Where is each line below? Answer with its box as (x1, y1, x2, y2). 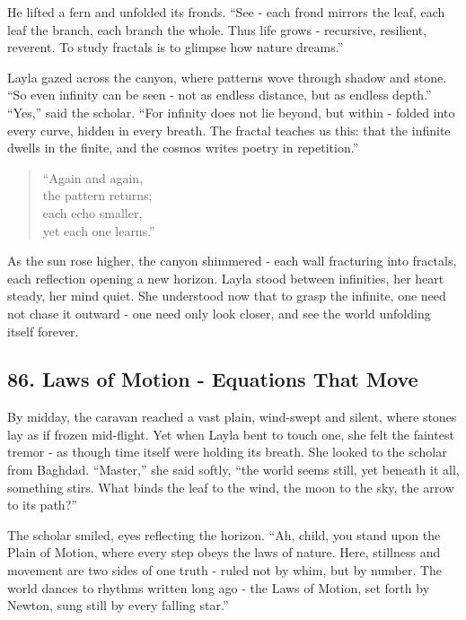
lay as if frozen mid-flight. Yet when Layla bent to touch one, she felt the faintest (7, 424, 454, 443)
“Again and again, (42, 168, 144, 187)
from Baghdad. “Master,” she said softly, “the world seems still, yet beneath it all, (7, 460, 460, 479)
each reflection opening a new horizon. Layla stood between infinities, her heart (7, 268, 444, 287)
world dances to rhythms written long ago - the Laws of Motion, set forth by (7, 578, 430, 597)
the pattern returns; (42, 186, 153, 205)
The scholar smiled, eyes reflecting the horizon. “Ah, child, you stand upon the (7, 525, 441, 544)
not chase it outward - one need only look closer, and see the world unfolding (7, 303, 431, 322)
